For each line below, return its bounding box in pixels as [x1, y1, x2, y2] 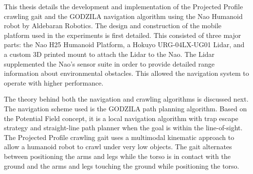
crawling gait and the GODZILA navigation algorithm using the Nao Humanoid [4, 11, 243, 21]
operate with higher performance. [4, 77, 104, 87]
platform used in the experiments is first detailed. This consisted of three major [4, 30, 241, 40]
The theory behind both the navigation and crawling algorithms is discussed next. [4, 94, 249, 104]
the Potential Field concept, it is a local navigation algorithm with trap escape [4, 113, 238, 123]
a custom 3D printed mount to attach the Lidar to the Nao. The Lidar [4, 49, 215, 59]
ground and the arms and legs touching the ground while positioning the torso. [4, 160, 239, 171]
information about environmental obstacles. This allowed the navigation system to [4, 68, 249, 78]
